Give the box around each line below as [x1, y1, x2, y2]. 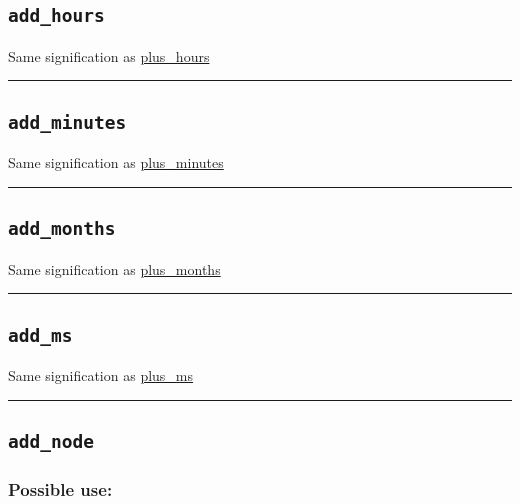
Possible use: [8, 476, 113, 501]
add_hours [8, 5, 105, 27]
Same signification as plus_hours [8, 45, 210, 66]
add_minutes [8, 111, 127, 133]
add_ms [8, 324, 73, 346]
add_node [8, 430, 94, 452]
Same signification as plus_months [8, 258, 221, 279]
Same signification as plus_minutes [8, 152, 224, 173]
